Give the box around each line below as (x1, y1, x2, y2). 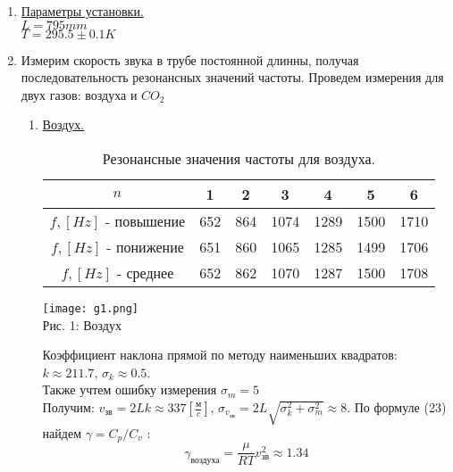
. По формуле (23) (347, 398, 447, 416)
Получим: (42, 398, 95, 416)
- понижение (106, 236, 184, 257)
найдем (42, 423, 81, 442)
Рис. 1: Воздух (42, 315, 122, 334)
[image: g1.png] (42, 302, 138, 315)
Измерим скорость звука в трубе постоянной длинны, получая (21, 50, 359, 69)
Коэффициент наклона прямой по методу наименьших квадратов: (42, 345, 398, 364)
